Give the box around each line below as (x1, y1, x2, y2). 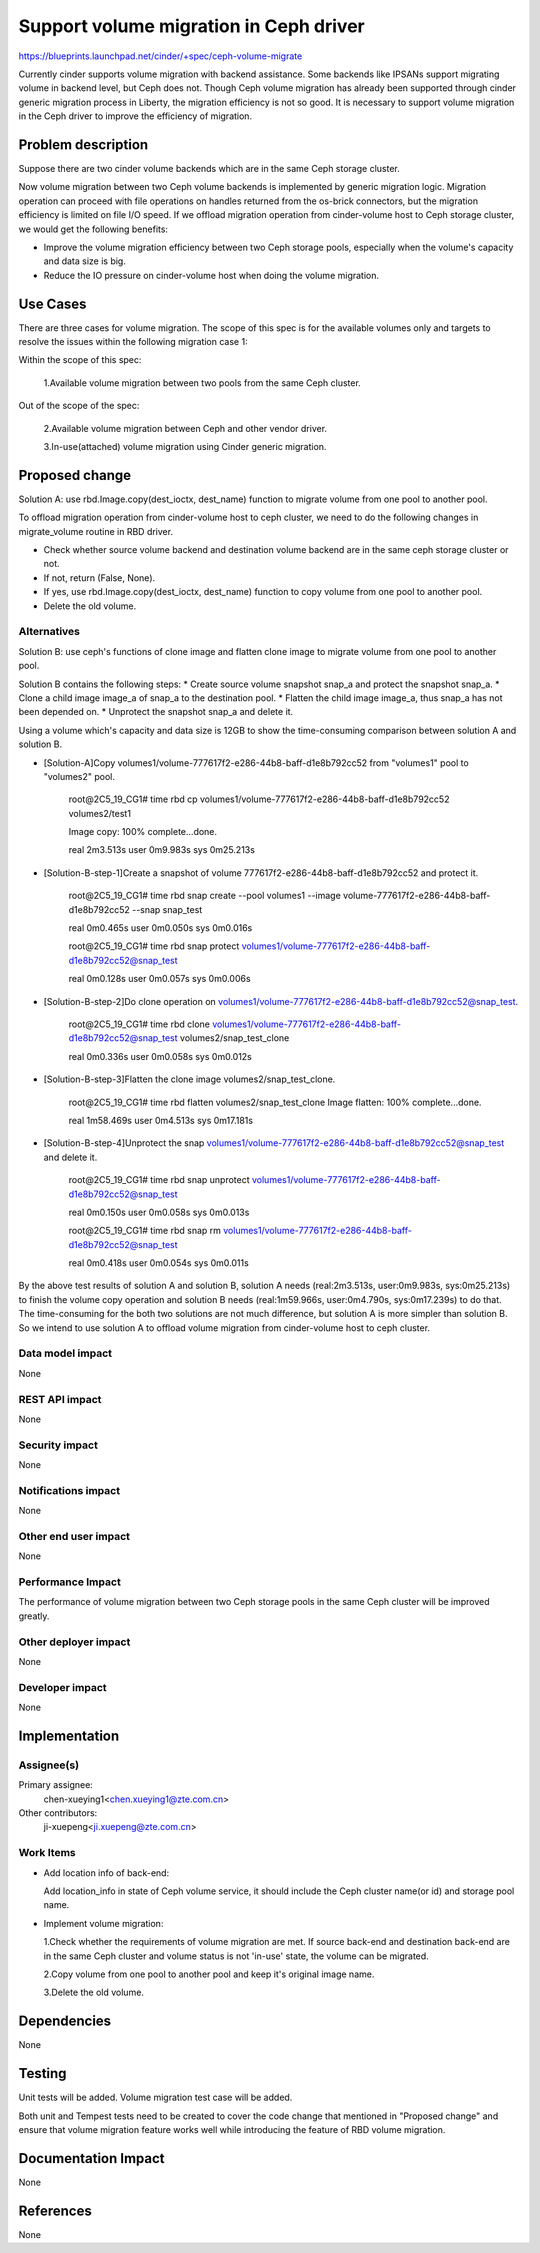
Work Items (18, 1846, 76, 1860)
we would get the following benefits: (18, 223, 169, 235)
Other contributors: (18, 1807, 98, 1819)
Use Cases (18, 295, 87, 312)
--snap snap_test (131, 903, 203, 915)
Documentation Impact (18, 2150, 165, 2167)
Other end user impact (18, 1529, 130, 1543)
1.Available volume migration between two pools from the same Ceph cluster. (43, 376, 362, 389)
